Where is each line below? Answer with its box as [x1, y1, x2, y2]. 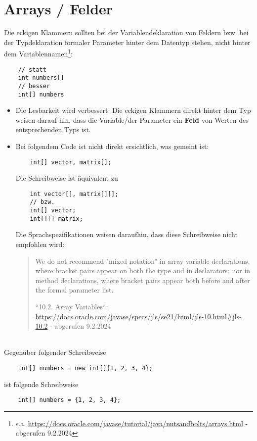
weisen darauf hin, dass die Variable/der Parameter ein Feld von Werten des [15, 114, 249, 125]
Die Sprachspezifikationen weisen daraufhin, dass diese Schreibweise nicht [15, 229, 238, 240]
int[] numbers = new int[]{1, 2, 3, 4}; [18, 364, 153, 372]
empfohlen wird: [15, 239, 65, 249]
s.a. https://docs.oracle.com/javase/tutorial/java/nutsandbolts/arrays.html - [15, 418, 248, 428]
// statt [18, 66, 46, 73]
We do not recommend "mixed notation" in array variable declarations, [35, 255, 250, 266]
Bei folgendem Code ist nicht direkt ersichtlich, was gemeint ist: [15, 141, 209, 151]
